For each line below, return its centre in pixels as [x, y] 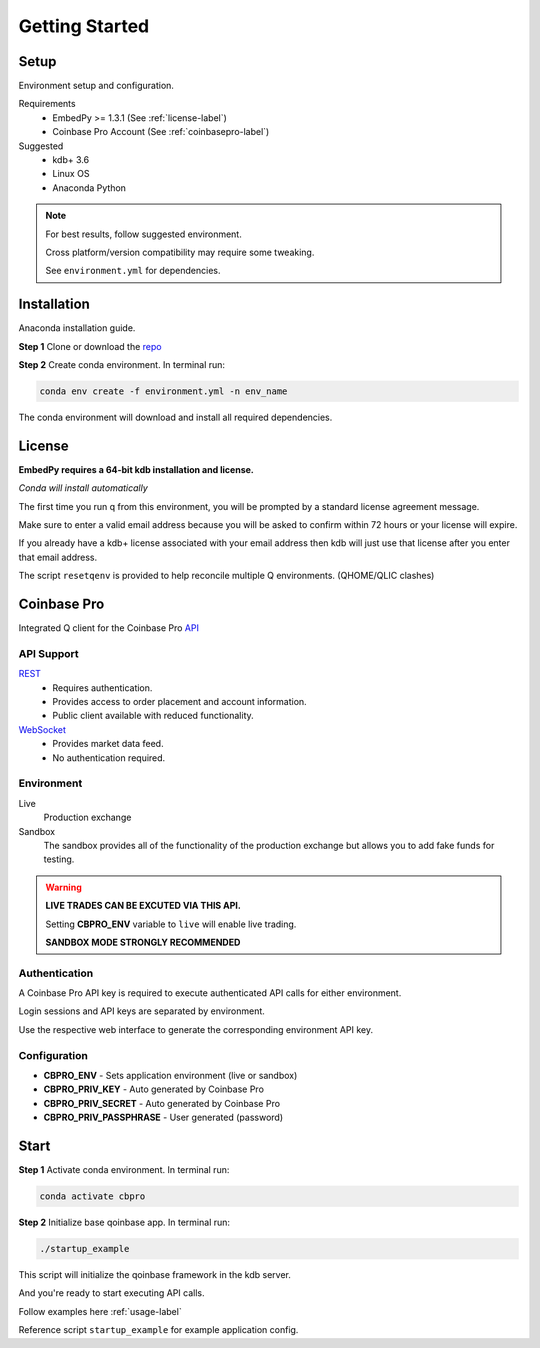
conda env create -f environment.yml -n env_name [163, 391]
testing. [59, 859]
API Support [48, 653]
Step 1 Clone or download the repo [90, 346]
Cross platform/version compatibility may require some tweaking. [180, 252]
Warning [63, 887]
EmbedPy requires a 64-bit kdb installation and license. [136, 469]
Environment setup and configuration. [96, 86]
